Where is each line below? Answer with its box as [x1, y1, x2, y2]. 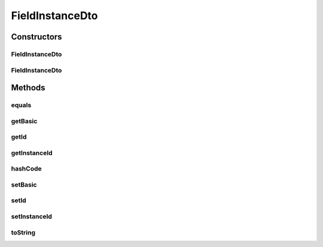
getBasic [11, 117, 38, 125]
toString [11, 228, 36, 236]
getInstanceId [11, 148, 53, 157]
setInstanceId [11, 212, 52, 221]
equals [11, 101, 32, 109]
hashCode [11, 164, 42, 173]
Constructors [11, 32, 62, 42]
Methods [11, 83, 45, 93]
